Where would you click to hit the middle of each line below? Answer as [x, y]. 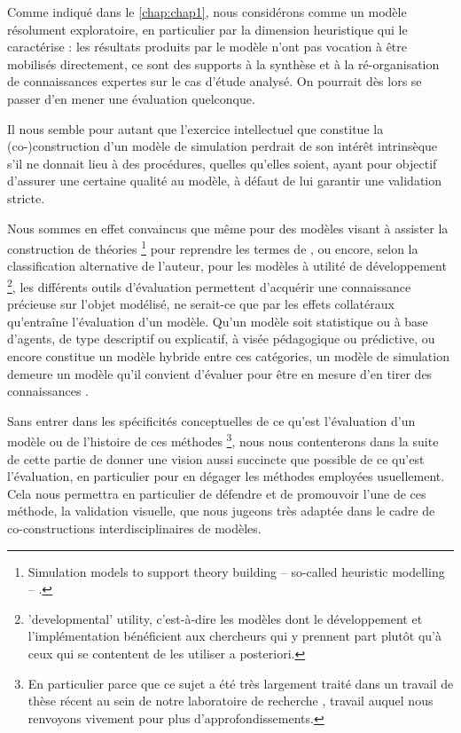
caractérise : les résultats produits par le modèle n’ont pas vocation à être [207, 47]
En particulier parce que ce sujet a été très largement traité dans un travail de [241, 683]
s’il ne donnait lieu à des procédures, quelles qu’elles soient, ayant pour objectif [222, 163]
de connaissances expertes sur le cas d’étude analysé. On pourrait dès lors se [215, 81]
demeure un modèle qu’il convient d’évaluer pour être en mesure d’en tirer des [220, 373]
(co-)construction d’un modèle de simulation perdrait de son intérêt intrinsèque [223, 146]
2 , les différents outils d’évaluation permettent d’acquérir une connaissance [209, 285]
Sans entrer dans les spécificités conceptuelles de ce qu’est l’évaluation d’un [211, 420]
